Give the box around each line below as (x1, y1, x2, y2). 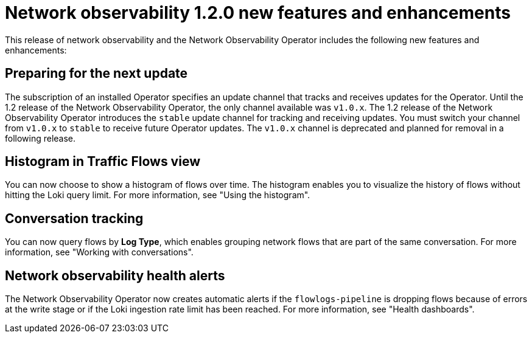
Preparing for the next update (5, 66, 188, 81)
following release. (5, 133, 76, 143)
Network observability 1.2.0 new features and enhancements (5, 2, 511, 23)
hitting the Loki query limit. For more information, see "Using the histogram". (5, 190, 310, 201)
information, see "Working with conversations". (5, 247, 194, 258)
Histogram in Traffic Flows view (5, 154, 200, 170)
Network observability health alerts (5, 267, 225, 283)
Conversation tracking (5, 210, 144, 226)
